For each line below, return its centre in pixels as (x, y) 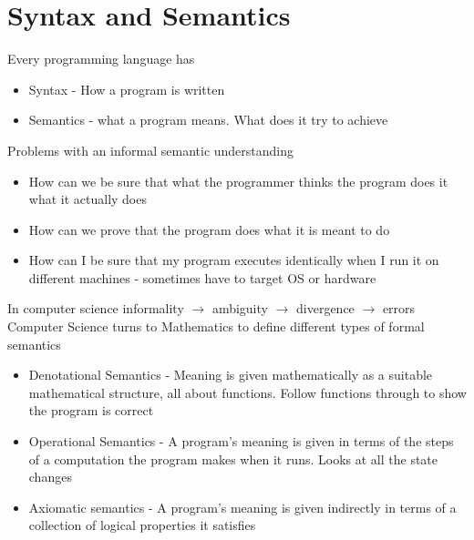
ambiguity (240, 308)
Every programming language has (101, 59)
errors (399, 308)
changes (50, 477)
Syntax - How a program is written (127, 89)
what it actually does (88, 199)
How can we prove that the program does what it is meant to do (209, 229)
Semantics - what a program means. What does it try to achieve (208, 120)
